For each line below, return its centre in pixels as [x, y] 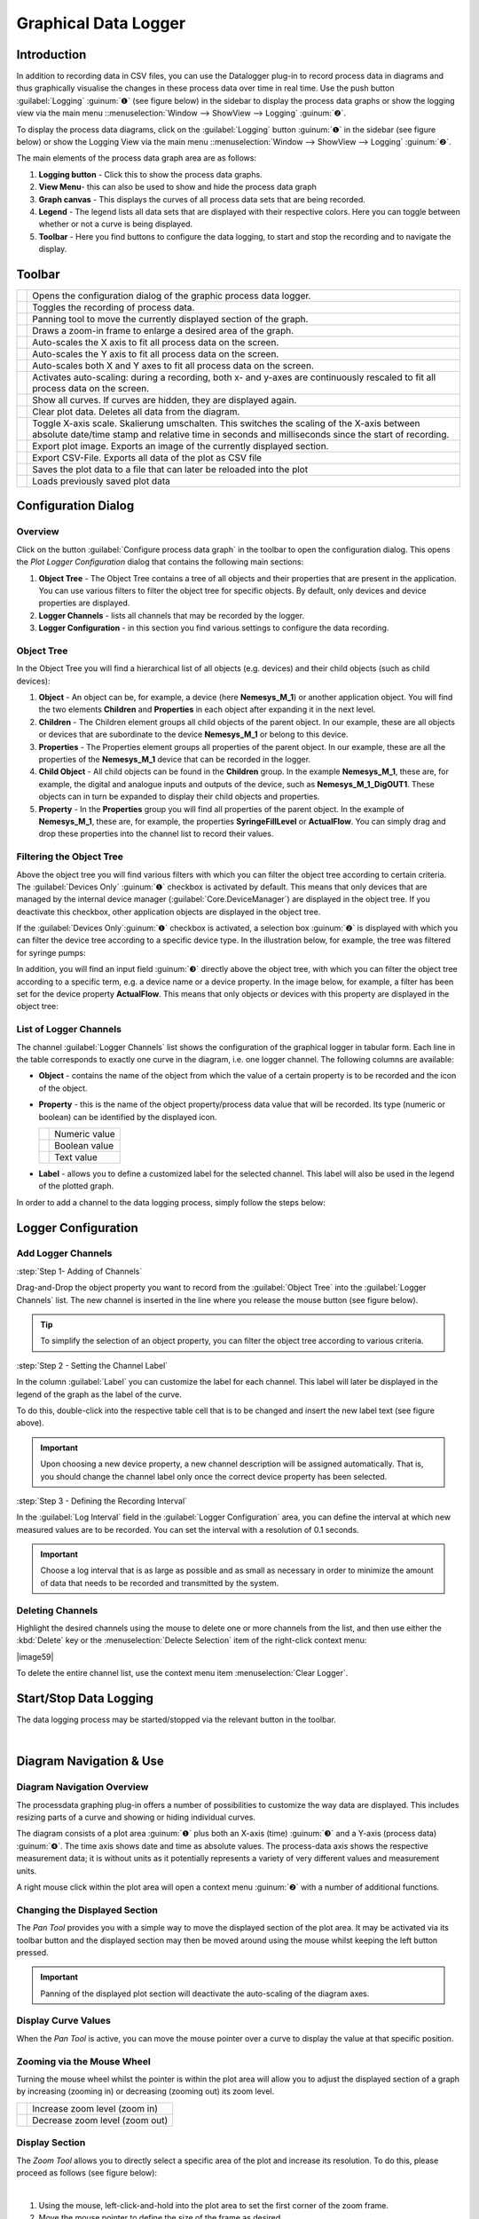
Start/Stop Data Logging [85, 1698]
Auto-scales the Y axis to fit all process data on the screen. [156, 354]
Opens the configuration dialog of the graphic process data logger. [172, 296]
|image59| [35, 1656]
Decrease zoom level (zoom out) [100, 2120]
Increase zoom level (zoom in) [95, 2108]
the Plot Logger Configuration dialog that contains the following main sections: [160, 562]
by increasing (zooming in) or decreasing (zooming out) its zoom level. [145, 2091]
